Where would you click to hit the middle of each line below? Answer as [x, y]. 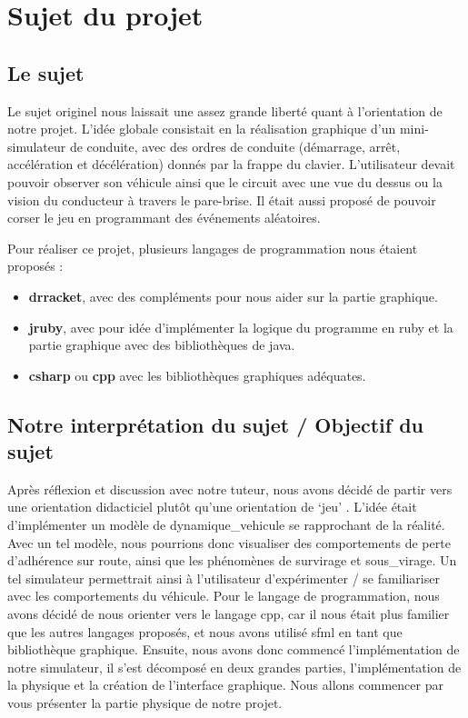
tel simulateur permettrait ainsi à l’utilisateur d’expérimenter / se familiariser [224, 578]
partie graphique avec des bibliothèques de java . [162, 345]
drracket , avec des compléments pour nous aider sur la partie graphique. [233, 296]
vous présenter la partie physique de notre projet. [145, 703]
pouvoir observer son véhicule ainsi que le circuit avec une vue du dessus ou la [225, 181]
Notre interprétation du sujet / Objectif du [216, 424]
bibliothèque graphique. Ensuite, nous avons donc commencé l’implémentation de [234, 649]
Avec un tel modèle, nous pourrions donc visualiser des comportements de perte [229, 542]
